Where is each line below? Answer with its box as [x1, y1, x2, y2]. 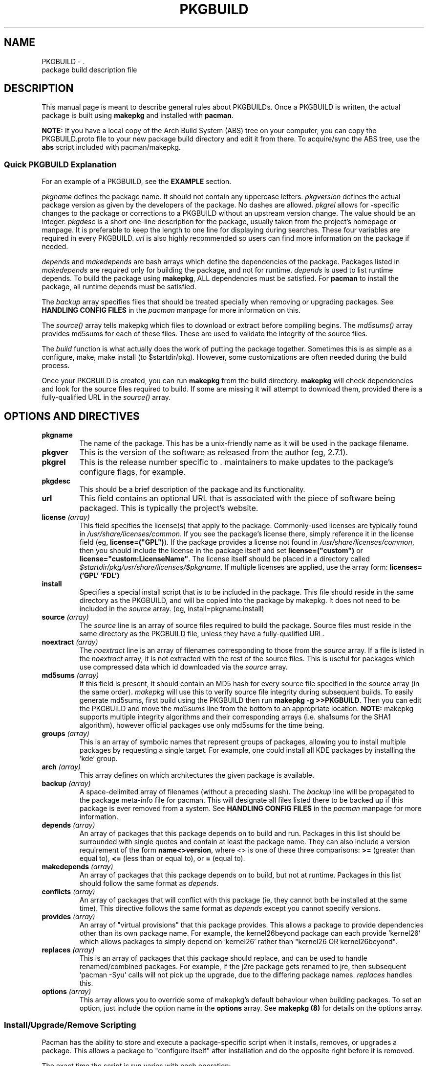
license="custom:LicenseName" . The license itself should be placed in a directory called [79, 555, 370, 563]
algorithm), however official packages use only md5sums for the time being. [79, 721, 324, 730]
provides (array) [42, 912, 95, 921]
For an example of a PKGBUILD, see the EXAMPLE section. [42, 177, 232, 186]
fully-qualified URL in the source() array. [42, 393, 171, 402]
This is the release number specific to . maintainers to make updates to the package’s [79, 457, 394, 467]
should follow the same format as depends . [79, 879, 219, 888]
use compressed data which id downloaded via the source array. [79, 663, 288, 672]
